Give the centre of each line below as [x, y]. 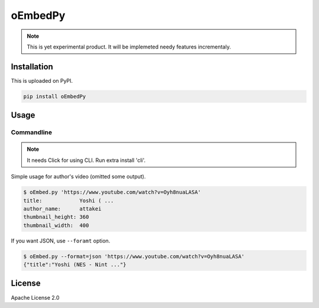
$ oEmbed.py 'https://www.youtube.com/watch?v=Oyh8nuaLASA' [112, 192]
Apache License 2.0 [35, 297]
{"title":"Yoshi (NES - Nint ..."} [75, 265]
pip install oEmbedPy [55, 96]
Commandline [32, 132]
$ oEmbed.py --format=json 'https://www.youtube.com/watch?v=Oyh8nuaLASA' [134, 256]
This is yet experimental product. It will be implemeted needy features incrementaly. [129, 47]
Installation [32, 67]
